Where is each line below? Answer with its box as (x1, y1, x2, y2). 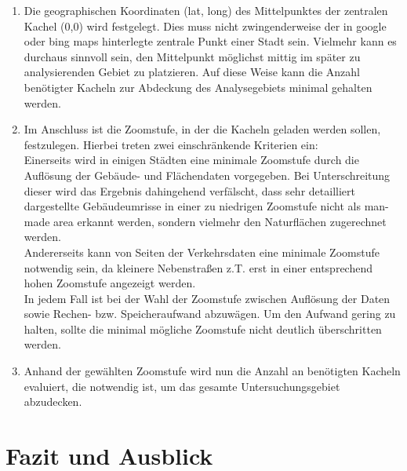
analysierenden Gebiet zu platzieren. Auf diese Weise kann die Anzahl (24, 64, 360, 80)
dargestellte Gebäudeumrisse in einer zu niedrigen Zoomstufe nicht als (24, 198, 361, 214)
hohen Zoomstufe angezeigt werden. (24, 275, 196, 291)
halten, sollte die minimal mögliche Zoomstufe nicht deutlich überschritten (24, 320, 382, 337)
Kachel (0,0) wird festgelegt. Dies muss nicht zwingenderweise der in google (24, 17, 387, 34)
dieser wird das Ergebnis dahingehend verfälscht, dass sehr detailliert (24, 182, 355, 199)
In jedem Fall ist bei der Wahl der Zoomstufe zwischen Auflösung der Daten (24, 290, 391, 306)
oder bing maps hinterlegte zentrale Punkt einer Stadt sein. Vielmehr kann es (24, 33, 397, 49)
